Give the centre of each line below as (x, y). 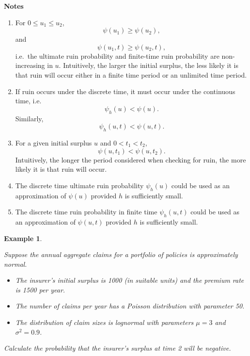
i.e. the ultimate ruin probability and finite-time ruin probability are (117, 56)
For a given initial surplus (54, 142)
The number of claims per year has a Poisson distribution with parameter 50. (130, 306)
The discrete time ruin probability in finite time (86, 212)
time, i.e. (28, 101)
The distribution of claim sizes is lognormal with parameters (104, 322)
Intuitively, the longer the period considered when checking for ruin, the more (131, 159)
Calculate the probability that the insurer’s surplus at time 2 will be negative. (117, 348)
